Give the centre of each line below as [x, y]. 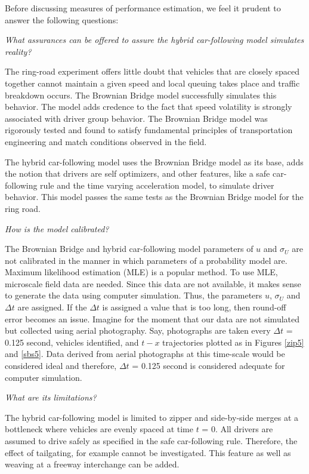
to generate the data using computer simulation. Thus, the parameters [134, 295]
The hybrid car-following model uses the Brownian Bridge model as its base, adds [154, 161]
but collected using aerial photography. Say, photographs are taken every [138, 330]
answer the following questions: [62, 19]
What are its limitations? [51, 397]
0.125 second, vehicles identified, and [72, 342]
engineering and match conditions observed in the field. [106, 141]
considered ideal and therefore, [61, 366]
